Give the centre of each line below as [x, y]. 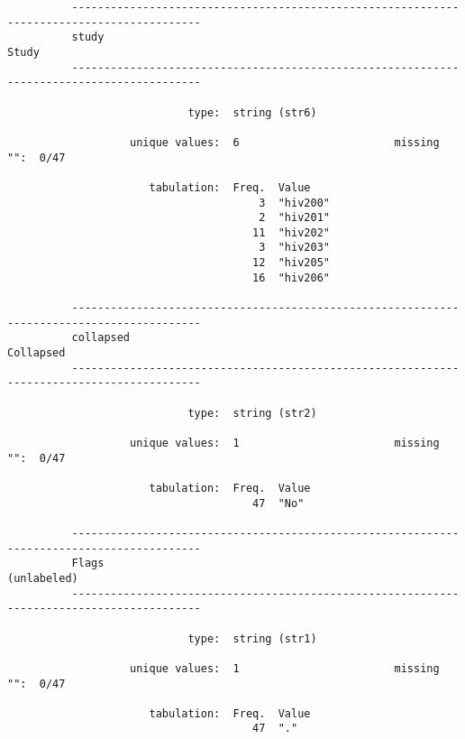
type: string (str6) [252, 112]
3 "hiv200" [294, 203]
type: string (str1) [252, 638]
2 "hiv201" [294, 218]
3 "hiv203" [294, 248]
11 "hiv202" [291, 232]
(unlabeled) [43, 578]
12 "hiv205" [291, 263]
